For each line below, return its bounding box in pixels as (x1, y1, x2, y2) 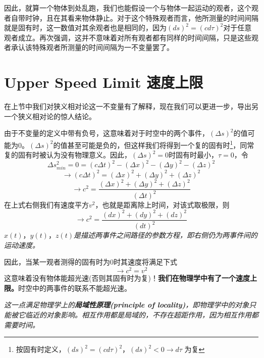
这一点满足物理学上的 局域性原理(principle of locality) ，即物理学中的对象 (4, 299, 249, 310)
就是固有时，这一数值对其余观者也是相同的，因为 (4, 22, 167, 33)
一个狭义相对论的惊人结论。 (4, 111, 96, 121)
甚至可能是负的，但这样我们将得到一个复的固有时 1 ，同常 (67, 138, 254, 150)
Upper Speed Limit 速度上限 (4, 72, 203, 92)
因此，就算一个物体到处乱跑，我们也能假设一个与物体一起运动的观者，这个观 (4, 3, 258, 13)
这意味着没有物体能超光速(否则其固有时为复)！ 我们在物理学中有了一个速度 (4, 273, 250, 283)
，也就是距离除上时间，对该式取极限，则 (95, 199, 230, 210)
